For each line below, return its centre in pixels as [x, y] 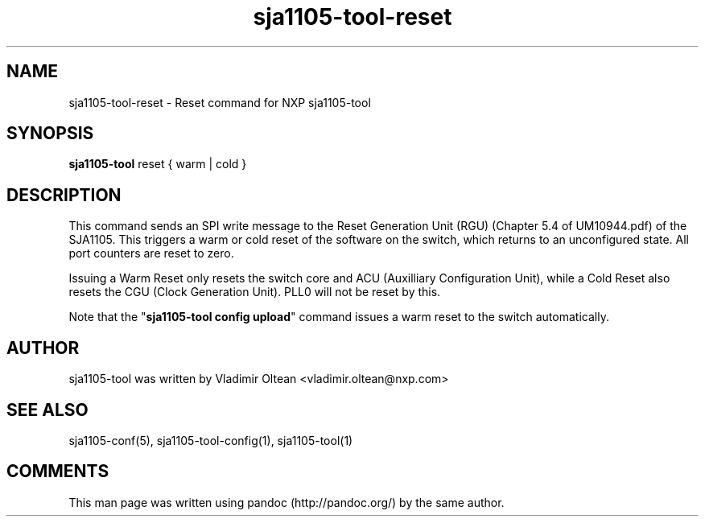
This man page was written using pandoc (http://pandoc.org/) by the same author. [287, 502]
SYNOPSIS [50, 134]
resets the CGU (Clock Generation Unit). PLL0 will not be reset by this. [255, 292]
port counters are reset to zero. [151, 253]
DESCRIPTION [64, 195]
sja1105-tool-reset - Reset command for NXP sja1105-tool [220, 102]
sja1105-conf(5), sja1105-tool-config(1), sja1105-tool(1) [211, 440]
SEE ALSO [47, 410]
